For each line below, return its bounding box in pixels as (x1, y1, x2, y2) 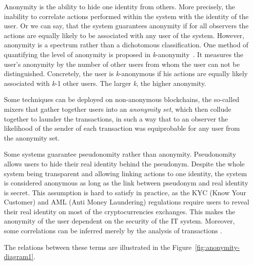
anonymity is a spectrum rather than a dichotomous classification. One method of (4, 40, 249, 50)
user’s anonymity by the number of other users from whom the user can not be (4, 59, 240, 69)
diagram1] (4, 251, 34, 262)
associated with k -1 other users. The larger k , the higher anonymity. (4, 78, 206, 88)
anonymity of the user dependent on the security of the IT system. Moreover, (4, 216, 235, 226)
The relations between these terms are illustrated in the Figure (4, 242, 192, 252)
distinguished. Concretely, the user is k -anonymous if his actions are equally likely (4, 68, 248, 79)
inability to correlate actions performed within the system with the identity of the (4, 11, 249, 21)
